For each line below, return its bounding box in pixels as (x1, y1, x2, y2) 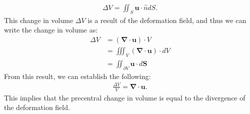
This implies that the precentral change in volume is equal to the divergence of (4, 92, 245, 102)
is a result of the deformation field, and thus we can (87, 14, 246, 25)
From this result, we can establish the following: (4, 70, 151, 81)
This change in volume (4, 14, 73, 25)
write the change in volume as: (4, 24, 98, 35)
